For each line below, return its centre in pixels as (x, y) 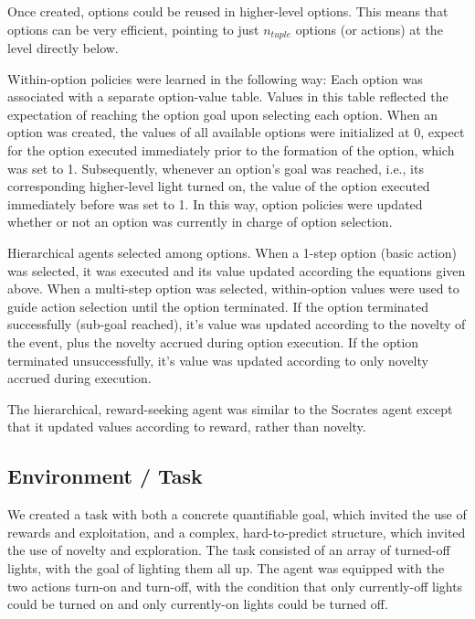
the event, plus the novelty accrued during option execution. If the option (213, 342)
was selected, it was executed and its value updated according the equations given (237, 270)
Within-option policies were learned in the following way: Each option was (215, 78)
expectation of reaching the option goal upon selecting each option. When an (223, 114)
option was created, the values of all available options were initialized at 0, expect (236, 132)
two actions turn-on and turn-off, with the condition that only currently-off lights (235, 586)
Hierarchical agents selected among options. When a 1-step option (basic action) (232, 252)
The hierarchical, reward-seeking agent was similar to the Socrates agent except (230, 408)
